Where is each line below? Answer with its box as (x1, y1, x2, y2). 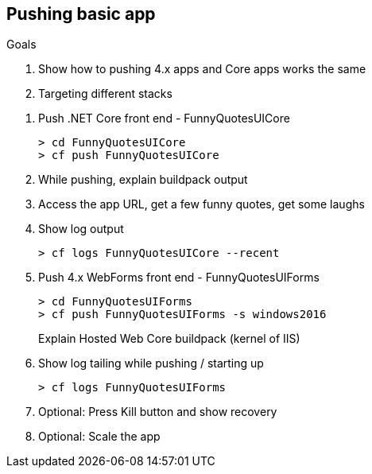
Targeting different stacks (38, 87, 172, 101)
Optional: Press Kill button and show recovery (38, 405, 277, 419)
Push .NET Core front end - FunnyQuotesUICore (38, 111, 290, 126)
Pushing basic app (6, 4, 156, 24)
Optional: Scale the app (38, 429, 161, 444)
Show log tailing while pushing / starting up (38, 356, 264, 371)
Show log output (38, 222, 124, 236)
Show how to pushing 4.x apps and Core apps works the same (38, 62, 366, 76)
